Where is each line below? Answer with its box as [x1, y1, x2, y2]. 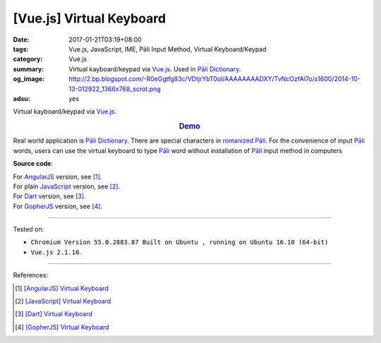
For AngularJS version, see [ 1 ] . [13, 172, 102, 181]
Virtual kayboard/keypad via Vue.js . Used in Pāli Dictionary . [68, 64, 241, 73]
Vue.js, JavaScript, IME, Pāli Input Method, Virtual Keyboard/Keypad [68, 44, 267, 53]
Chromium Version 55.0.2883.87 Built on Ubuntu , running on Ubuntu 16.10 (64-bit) [30, 239, 329, 246]
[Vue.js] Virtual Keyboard [13, 11, 166, 26]
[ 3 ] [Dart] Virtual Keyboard [15, 310, 93, 318]
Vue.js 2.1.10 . [30, 248, 81, 256]
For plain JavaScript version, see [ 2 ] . [13, 182, 120, 191]
